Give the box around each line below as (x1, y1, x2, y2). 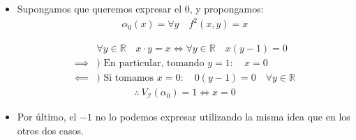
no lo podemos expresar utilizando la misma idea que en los (95, 109, 350, 124)
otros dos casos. (17, 123, 84, 137)
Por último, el (17, 109, 77, 124)
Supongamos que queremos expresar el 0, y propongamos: (17, 1, 264, 15)
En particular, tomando (103, 59, 205, 69)
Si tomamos (103, 73, 154, 84)
